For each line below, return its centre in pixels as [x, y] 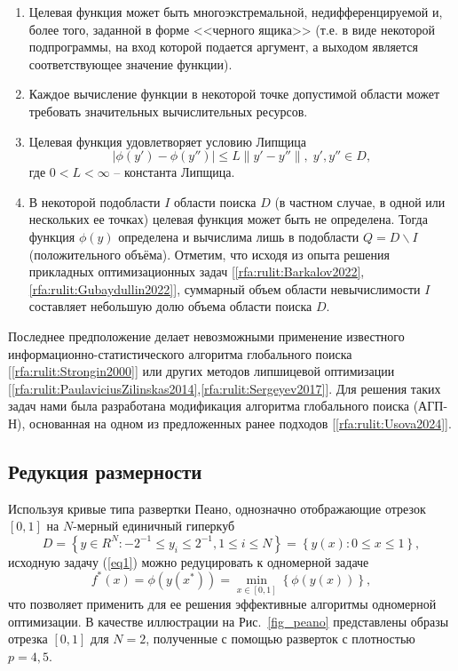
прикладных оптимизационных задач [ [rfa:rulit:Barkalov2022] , [197, 272]
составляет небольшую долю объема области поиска [170, 306]
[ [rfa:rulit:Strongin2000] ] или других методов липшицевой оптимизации [201, 371]
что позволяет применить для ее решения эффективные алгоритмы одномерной [222, 604]
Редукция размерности [105, 471]
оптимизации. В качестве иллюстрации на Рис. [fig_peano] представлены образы [229, 621]
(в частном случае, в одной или [360, 201]
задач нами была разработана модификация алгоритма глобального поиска [209, 406]
